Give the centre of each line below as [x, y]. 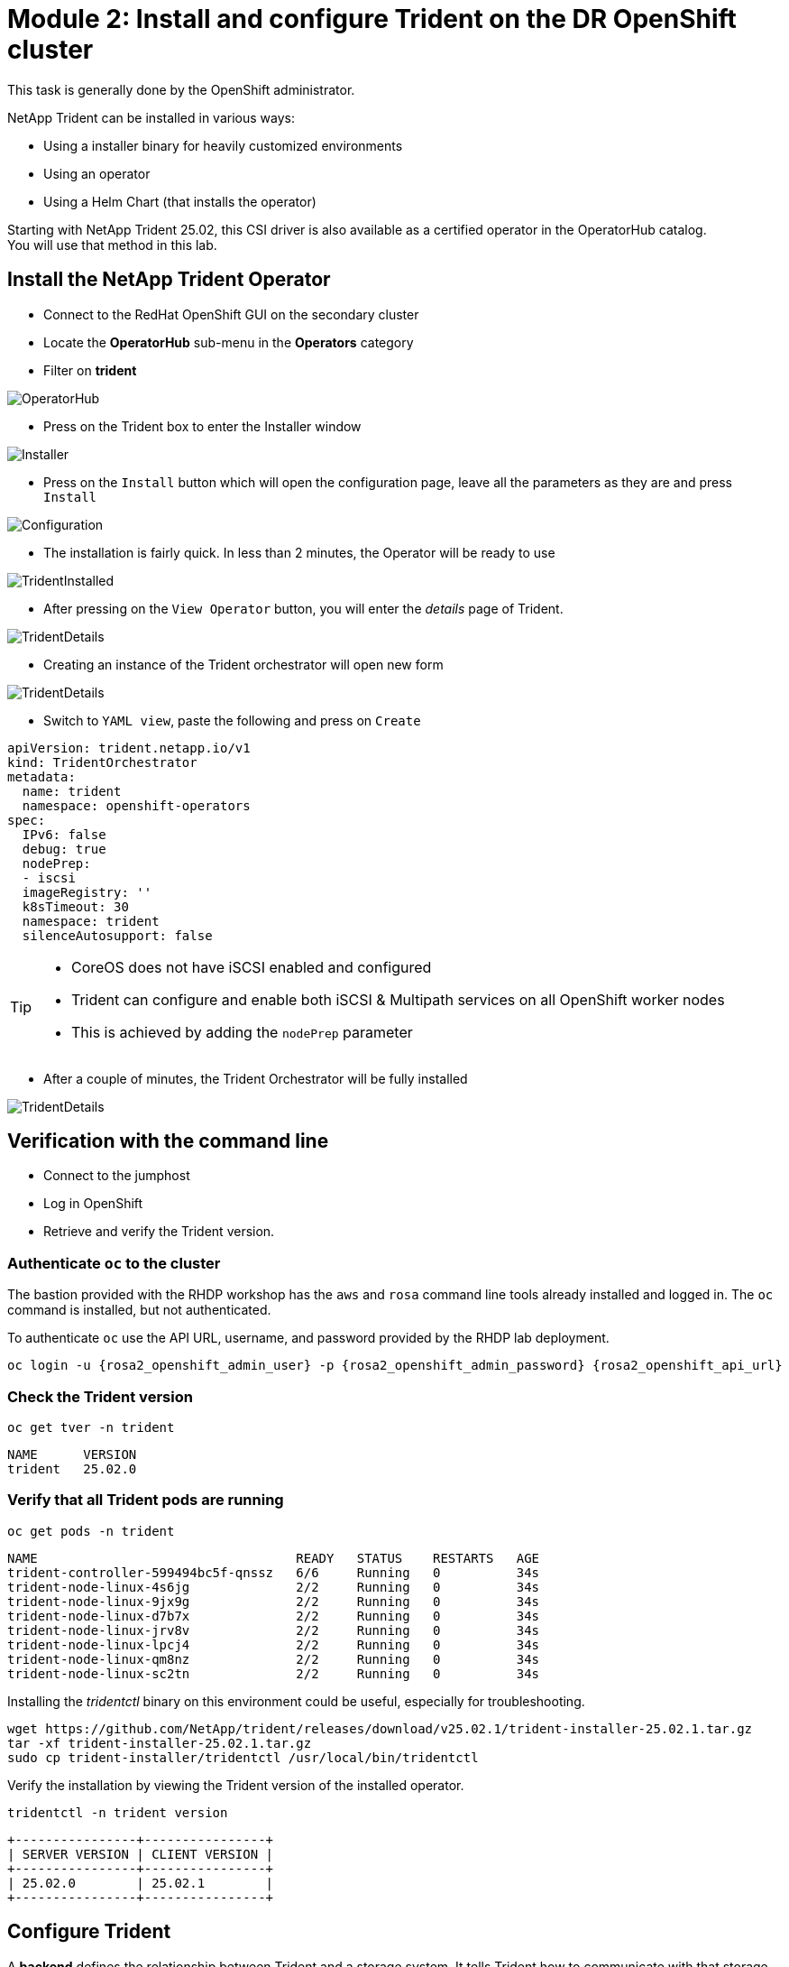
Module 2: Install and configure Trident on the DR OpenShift [372, 19]
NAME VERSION [72, 1454]
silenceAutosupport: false [117, 935]
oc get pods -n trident [91, 1531]
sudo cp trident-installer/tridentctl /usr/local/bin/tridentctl [243, 1757]
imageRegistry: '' [87, 892]
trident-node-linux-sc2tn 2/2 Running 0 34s [274, 1673]
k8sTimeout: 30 [75, 906]
